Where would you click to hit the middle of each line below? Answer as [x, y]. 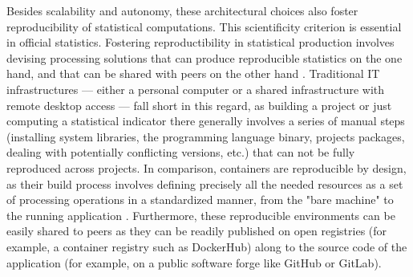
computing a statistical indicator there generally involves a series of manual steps [206, 121]
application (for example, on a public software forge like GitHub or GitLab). [194, 262]
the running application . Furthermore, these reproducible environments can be [201, 215]
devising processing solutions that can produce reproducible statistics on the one [204, 57]
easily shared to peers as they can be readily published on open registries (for [197, 231]
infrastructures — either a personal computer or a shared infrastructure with [196, 89]
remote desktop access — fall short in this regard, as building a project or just [199, 105]
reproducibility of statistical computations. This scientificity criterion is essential [204, 26]
